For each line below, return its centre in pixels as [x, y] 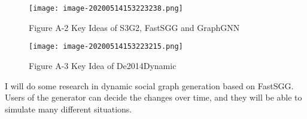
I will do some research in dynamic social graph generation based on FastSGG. [149, 85]
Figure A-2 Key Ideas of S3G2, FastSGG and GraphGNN [134, 27]
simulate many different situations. [69, 109]
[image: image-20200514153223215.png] [106, 47]
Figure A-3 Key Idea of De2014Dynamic [103, 65]
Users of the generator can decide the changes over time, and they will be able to [153, 97]
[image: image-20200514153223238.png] [106, 8]
